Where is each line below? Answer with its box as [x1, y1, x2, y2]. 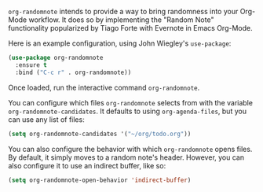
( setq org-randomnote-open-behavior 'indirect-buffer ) [8, 176, 192, 184]
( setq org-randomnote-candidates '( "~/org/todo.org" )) [8, 130, 192, 138]
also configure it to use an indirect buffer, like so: [8, 161, 166, 170]
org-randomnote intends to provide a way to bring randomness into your [8, 7, 239, 16]
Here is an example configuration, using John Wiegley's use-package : [8, 39, 232, 48]
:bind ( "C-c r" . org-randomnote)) [15, 68, 132, 76]
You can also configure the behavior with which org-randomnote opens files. [8, 144, 253, 153]
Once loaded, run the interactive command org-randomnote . [8, 83, 200, 92]
